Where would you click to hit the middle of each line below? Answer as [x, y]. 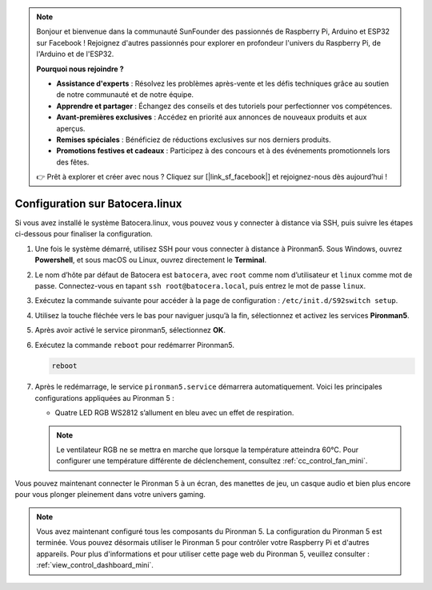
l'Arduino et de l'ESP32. [75, 54]
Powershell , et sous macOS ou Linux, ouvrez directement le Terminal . [151, 260]
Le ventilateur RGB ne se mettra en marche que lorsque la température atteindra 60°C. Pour [208, 450]
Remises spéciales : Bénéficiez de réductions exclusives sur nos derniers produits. [194, 139]
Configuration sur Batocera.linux [98, 203]
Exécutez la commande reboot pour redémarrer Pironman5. [135, 345]
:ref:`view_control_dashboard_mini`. [95, 565]
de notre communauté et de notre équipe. [125, 95]
